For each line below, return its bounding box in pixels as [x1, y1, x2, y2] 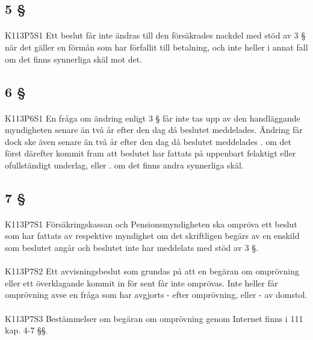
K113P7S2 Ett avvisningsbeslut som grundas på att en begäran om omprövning [5, 265, 299, 277]
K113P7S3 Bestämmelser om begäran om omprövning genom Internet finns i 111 [5, 312, 303, 324]
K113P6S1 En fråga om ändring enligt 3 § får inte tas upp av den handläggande [5, 111, 300, 124]
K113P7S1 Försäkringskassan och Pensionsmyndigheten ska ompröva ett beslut [5, 217, 297, 230]
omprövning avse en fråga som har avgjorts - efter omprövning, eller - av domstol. [5, 288, 308, 301]
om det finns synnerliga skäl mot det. [5, 52, 143, 65]
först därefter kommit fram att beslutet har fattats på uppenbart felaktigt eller [5, 147, 296, 159]
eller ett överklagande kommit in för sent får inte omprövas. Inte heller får [5, 276, 278, 289]
